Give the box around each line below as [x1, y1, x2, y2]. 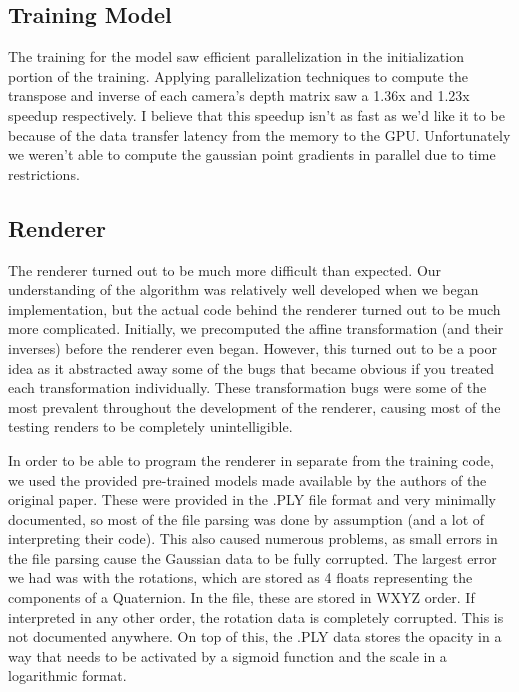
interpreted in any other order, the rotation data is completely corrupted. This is [8, 606, 504, 627]
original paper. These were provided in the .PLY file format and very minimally [8, 489, 497, 510]
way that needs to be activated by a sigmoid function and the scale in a [8, 645, 447, 666]
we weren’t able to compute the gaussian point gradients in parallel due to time [8, 144, 496, 165]
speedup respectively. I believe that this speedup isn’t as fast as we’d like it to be [8, 104, 505, 125]
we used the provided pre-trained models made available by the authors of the [8, 469, 487, 490]
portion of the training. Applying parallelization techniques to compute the [8, 65, 468, 86]
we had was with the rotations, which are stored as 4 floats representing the [8, 567, 473, 588]
